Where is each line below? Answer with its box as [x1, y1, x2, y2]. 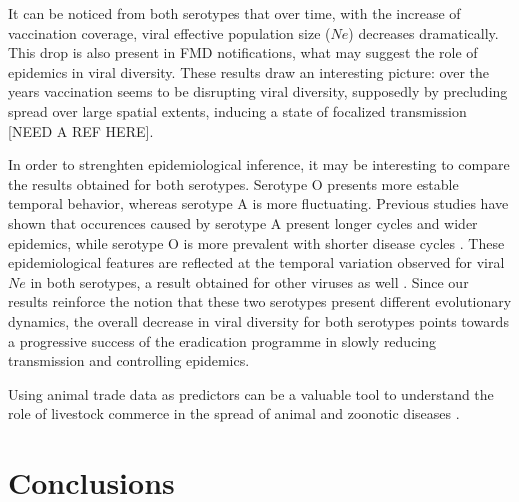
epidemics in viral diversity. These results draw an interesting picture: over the [8, 61, 489, 82]
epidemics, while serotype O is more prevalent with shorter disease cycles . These [8, 232, 505, 253]
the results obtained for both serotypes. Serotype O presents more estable [8, 173, 459, 194]
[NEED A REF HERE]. [8, 120, 154, 141]
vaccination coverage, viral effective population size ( [8, 22, 331, 43]
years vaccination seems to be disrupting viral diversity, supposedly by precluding [8, 81, 508, 102]
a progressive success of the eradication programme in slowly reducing [8, 330, 437, 351]
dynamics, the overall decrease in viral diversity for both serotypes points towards [8, 310, 509, 331]
